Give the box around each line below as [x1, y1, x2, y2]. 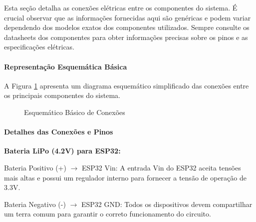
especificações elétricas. [4, 41, 75, 52]
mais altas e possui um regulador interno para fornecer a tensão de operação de [4, 172, 247, 182]
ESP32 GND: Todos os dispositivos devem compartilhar [81, 198, 253, 209]
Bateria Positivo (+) [4, 162, 66, 172]
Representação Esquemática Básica [4, 61, 127, 71]
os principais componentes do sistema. [4, 90, 120, 100]
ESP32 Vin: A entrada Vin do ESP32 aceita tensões [82, 162, 241, 172]
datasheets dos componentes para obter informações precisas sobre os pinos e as [4, 31, 248, 42]
